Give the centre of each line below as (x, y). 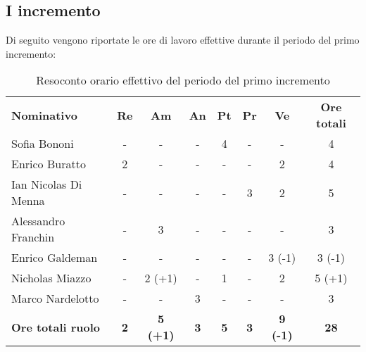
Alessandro (38, 221)
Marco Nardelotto (55, 298)
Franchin (33, 237)
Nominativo (44, 115)
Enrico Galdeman (55, 258)
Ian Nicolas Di (47, 184)
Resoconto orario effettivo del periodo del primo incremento (183, 80)
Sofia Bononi (43, 144)
